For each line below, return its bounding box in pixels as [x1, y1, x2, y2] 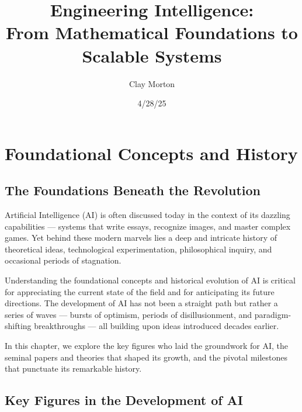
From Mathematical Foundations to [6, 20, 298, 44]
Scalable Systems [82, 43, 222, 67]
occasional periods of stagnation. [5, 254, 122, 266]
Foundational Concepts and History [5, 141, 298, 165]
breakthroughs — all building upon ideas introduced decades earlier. [34, 320, 279, 332]
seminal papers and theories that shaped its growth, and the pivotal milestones [5, 351, 288, 363]
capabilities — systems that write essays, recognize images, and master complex [5, 220, 291, 232]
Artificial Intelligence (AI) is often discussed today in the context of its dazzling [5, 209, 290, 221]
